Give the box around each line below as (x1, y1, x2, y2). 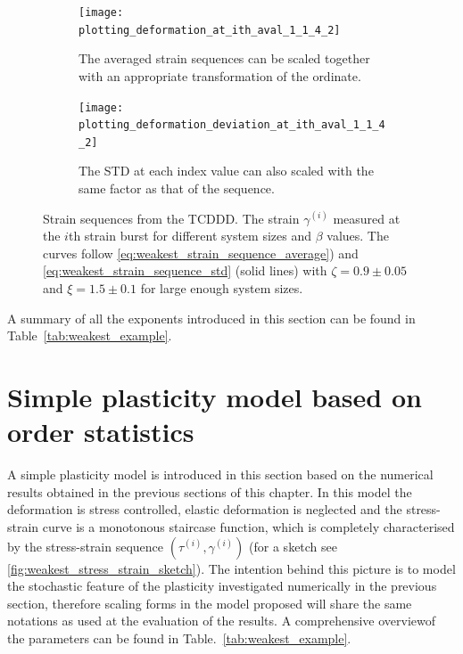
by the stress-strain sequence (7, 536, 164, 555)
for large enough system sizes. (140, 279, 303, 298)
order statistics (7, 413, 194, 450)
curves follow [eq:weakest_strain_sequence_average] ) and (43, 243, 359, 262)
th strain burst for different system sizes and (68, 226, 312, 245)
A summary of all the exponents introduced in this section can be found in (7, 308, 416, 327)
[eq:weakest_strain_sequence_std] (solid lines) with (43, 261, 327, 280)
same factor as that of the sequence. (79, 179, 275, 198)
